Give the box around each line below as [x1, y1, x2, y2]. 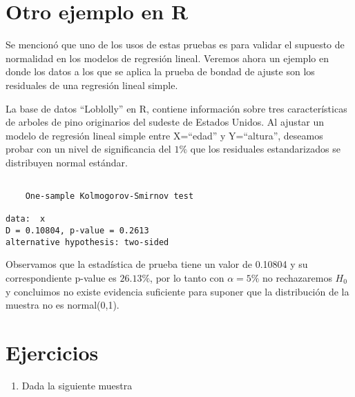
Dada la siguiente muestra [21, 378, 133, 392]
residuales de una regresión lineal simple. [6, 77, 178, 92]
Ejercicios [6, 338, 99, 366]
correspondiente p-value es [6, 271, 117, 284]
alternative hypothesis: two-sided [6, 237, 169, 247]
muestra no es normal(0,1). [6, 298, 119, 312]
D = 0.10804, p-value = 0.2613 [6, 226, 149, 236]
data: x [6, 214, 46, 224]
